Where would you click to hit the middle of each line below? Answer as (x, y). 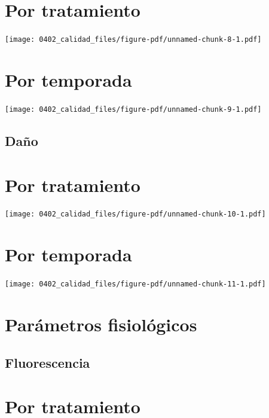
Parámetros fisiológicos (101, 324)
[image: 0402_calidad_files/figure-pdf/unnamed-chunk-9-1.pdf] (133, 109)
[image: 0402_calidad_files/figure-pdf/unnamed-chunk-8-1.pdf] (133, 40)
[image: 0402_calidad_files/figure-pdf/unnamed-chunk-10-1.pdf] (135, 214)
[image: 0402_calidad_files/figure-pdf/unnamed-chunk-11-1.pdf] (135, 284)
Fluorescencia (48, 362)
